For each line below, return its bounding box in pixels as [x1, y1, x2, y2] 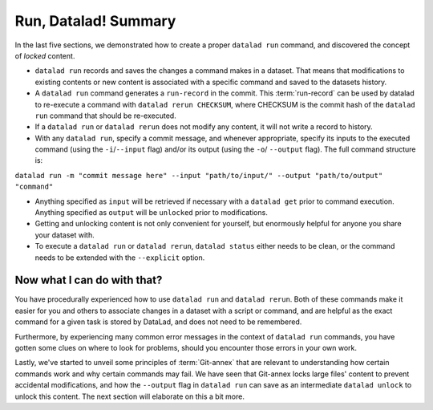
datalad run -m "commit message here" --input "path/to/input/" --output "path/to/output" [14, 171, 383, 180]
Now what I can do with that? [14, 274, 163, 287]
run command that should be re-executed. [34, 111, 176, 120]
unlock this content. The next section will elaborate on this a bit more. [14, 392, 245, 401]
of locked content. [14, 51, 75, 60]
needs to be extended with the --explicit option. [34, 253, 205, 262]
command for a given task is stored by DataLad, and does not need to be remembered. [14, 317, 302, 327]
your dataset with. [34, 229, 95, 240]
